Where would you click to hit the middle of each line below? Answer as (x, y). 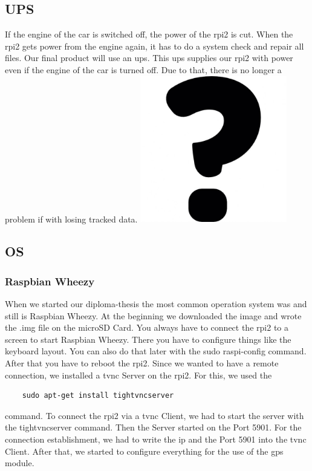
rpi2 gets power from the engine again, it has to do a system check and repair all (154, 46)
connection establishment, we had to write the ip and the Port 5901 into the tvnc (156, 439)
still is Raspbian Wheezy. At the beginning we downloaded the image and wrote (153, 315)
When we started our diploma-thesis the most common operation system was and (156, 304)
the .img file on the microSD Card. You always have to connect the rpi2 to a (147, 327)
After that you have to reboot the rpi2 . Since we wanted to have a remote (142, 363)
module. (20, 463)
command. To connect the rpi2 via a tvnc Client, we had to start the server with (154, 415)
